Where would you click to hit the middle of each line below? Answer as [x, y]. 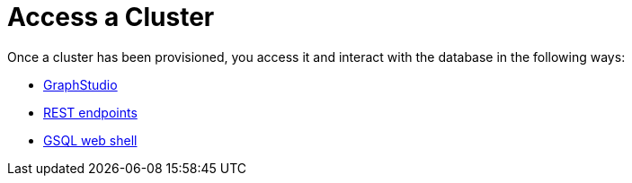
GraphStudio [80, 84]
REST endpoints [90, 112]
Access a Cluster [111, 17]
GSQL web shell [90, 140]
